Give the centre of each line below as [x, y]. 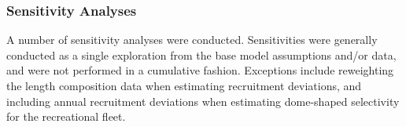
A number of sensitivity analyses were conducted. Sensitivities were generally [192, 40]
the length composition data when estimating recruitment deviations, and [184, 85]
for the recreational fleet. [66, 116]
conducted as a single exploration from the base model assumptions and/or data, [201, 54]
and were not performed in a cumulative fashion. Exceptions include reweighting [200, 70]
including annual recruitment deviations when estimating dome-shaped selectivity [203, 101]
